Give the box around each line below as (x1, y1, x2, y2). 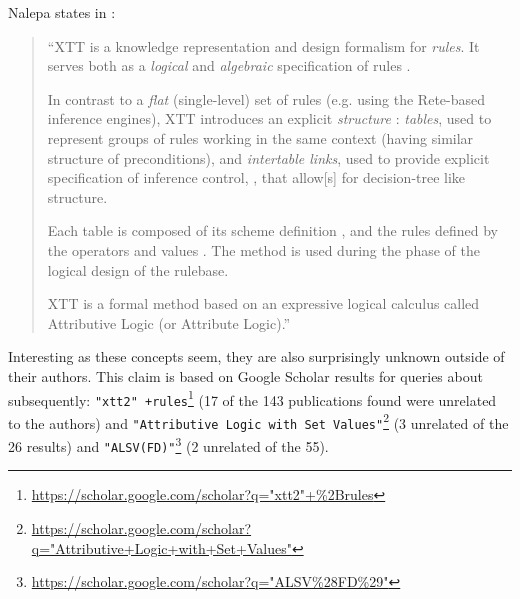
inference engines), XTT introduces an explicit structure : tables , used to (47, 108, 492, 129)
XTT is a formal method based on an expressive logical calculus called (47, 293, 480, 314)
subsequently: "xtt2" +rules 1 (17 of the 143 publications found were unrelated (8, 386, 497, 410)
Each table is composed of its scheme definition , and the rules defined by (47, 220, 498, 241)
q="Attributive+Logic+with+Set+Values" (31, 537, 292, 558)
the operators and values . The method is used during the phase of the (47, 239, 480, 260)
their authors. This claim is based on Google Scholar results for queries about (8, 365, 483, 386)
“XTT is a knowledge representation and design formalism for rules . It (47, 35, 480, 56)
